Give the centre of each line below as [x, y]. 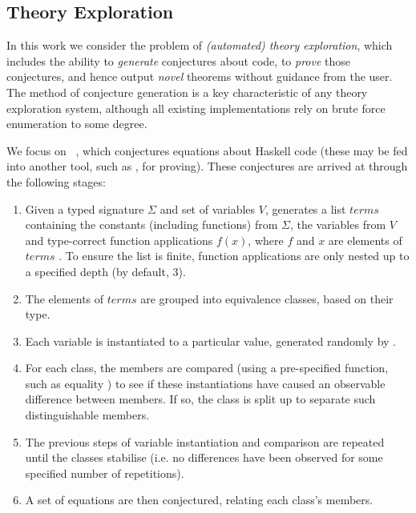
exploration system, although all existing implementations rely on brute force [196, 108]
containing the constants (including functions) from [151, 224]
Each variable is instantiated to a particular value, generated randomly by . [210, 341]
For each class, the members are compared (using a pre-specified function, [207, 368]
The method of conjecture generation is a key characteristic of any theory [187, 92]
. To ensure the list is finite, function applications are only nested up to [234, 256]
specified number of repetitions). [105, 473]
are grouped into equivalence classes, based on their [267, 298]
